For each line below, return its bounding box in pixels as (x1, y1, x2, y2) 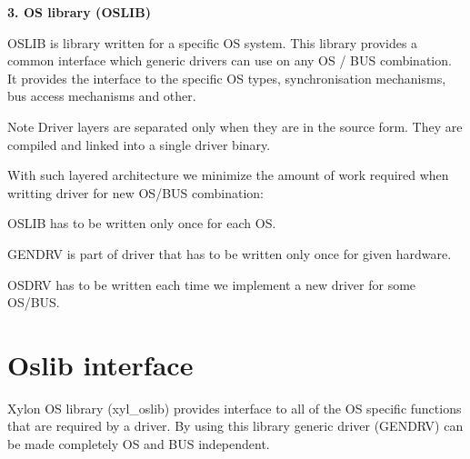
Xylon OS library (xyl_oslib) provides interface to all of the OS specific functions (7, 398, 462, 417)
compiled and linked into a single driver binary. (7, 135, 271, 154)
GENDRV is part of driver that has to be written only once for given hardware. (7, 244, 452, 263)
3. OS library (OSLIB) (7, 3, 151, 21)
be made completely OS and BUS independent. (7, 434, 270, 454)
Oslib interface (7, 345, 194, 383)
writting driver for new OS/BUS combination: (7, 183, 264, 202)
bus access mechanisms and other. (7, 86, 196, 105)
